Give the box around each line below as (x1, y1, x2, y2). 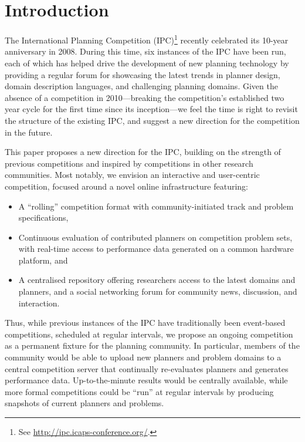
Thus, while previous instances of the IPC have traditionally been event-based (5, 316, 286, 329)
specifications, (18, 211, 69, 224)
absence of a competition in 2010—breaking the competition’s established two (5, 91, 284, 103)
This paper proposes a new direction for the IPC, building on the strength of (5, 146, 281, 158)
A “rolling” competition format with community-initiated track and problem (18, 200, 294, 212)
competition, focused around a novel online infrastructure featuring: (5, 180, 248, 192)
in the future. (5, 126, 53, 138)
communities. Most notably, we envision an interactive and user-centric (5, 168, 260, 181)
